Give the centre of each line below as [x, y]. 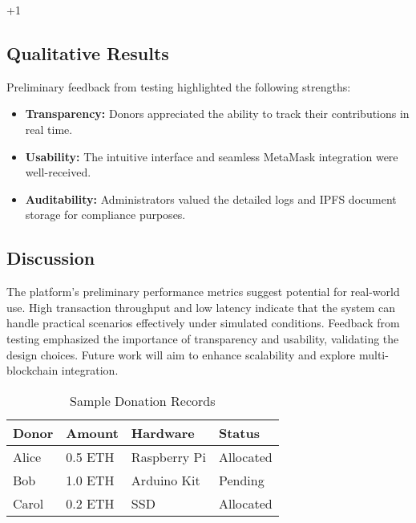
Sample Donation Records [143, 400]
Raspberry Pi [168, 456]
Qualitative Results [88, 53]
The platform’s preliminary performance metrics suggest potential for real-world [203, 292]
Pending [241, 480]
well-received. [58, 172]
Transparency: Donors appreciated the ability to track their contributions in [217, 114]
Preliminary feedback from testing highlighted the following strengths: [179, 86]
